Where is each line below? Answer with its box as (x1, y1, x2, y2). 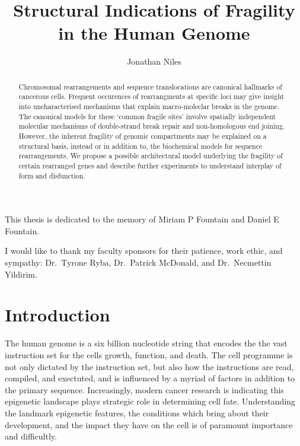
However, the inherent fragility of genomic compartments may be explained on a (18, 130, 267, 141)
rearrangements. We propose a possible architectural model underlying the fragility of (18, 151, 283, 161)
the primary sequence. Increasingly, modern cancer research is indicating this (5, 383, 284, 396)
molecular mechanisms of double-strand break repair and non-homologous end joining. (18, 121, 285, 131)
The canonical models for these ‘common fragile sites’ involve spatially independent (18, 111, 276, 121)
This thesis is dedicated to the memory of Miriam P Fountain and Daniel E (5, 213, 279, 225)
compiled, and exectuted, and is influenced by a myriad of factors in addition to (5, 372, 295, 384)
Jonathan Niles (127, 55, 181, 68)
